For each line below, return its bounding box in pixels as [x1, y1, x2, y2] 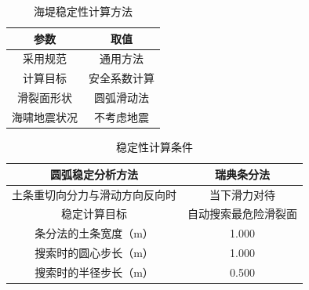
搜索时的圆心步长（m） [35, 245, 154, 261]
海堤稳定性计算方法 [34, 3, 133, 19]
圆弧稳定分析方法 [50, 165, 138, 182]
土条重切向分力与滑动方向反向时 [12, 186, 176, 202]
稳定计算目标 [61, 205, 127, 222]
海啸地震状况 [12, 108, 78, 125]
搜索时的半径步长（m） [35, 263, 154, 280]
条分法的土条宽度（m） [35, 225, 154, 241]
